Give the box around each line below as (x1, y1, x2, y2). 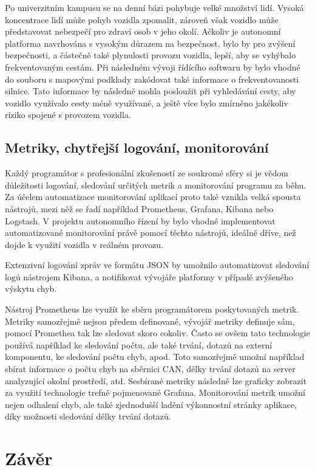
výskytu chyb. (5, 282, 57, 295)
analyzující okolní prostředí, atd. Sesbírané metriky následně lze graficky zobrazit (5, 374, 307, 387)
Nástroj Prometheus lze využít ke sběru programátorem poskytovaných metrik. (5, 303, 299, 316)
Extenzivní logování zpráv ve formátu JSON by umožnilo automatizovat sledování (5, 258, 310, 271)
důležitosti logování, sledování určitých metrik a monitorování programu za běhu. (5, 178, 307, 191)
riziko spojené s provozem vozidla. (5, 108, 131, 121)
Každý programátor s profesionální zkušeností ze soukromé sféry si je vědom (5, 167, 289, 179)
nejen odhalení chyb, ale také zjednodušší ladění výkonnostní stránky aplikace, (5, 398, 297, 410)
